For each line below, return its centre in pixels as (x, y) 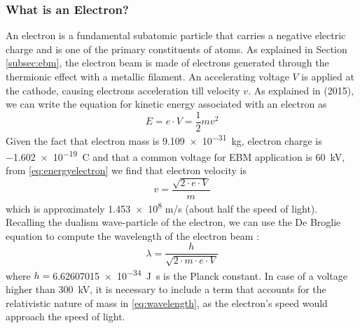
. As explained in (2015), (301, 90)
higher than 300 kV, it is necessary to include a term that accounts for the (166, 288)
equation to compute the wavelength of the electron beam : (133, 235)
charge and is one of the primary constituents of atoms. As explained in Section (176, 49)
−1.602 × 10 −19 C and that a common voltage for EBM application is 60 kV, (175, 156)
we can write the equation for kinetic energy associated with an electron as (166, 104)
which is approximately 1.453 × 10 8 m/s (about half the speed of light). (162, 207)
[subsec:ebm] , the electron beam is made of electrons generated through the (167, 63)
